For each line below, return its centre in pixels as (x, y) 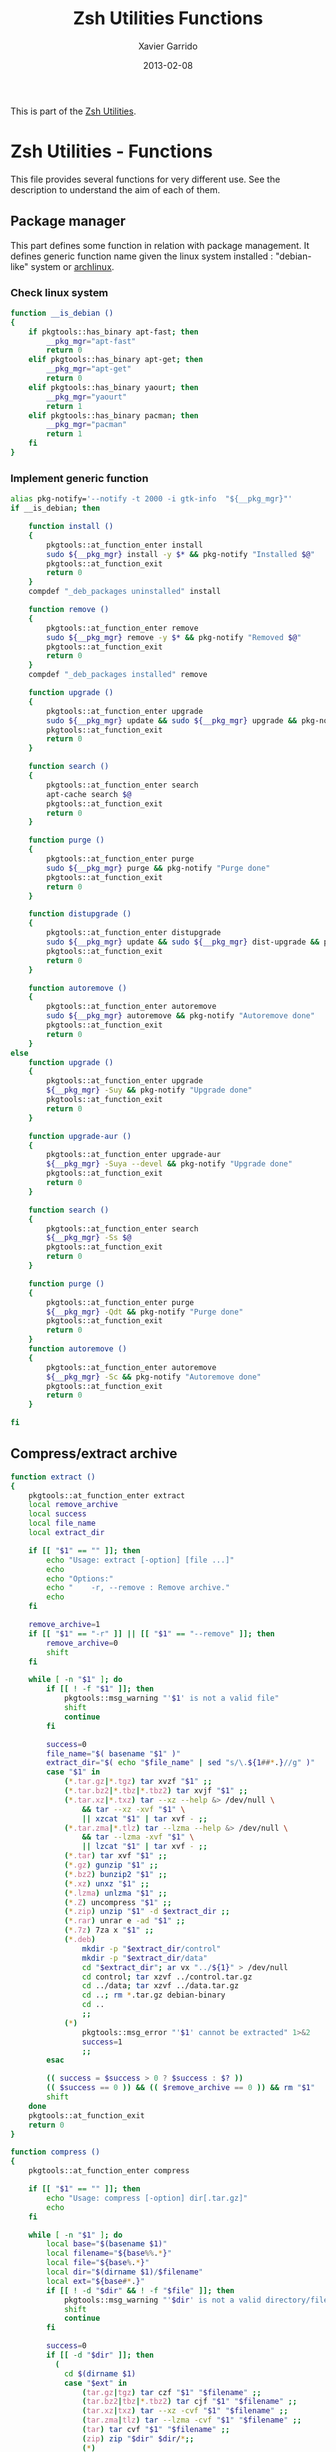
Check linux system (59, 292)
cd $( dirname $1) (100, 2373)
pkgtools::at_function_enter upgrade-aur (134, 1155)
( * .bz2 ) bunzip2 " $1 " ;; (115, 1874)
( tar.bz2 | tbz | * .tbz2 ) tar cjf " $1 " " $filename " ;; (189, 2402)
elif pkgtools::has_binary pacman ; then (113, 415)
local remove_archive (73, 1505)
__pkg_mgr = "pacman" (87, 425)
